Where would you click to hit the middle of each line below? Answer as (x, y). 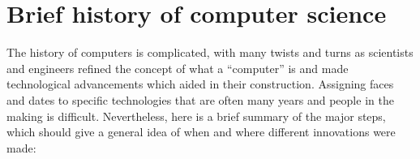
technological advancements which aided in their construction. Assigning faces (200, 84)
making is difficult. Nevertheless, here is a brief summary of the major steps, (196, 116)
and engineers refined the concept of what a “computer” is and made (178, 68)
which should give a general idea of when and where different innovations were (201, 132)
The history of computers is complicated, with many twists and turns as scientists (210, 52)
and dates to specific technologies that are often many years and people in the (200, 99)
